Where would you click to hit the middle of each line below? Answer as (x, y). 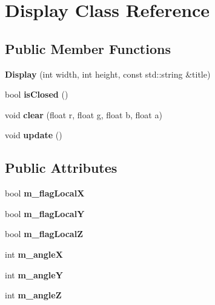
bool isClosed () (37, 94)
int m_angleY (34, 274)
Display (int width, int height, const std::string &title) (108, 74)
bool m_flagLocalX (45, 193)
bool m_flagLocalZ (44, 234)
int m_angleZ (33, 295)
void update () (34, 135)
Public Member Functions (88, 48)
